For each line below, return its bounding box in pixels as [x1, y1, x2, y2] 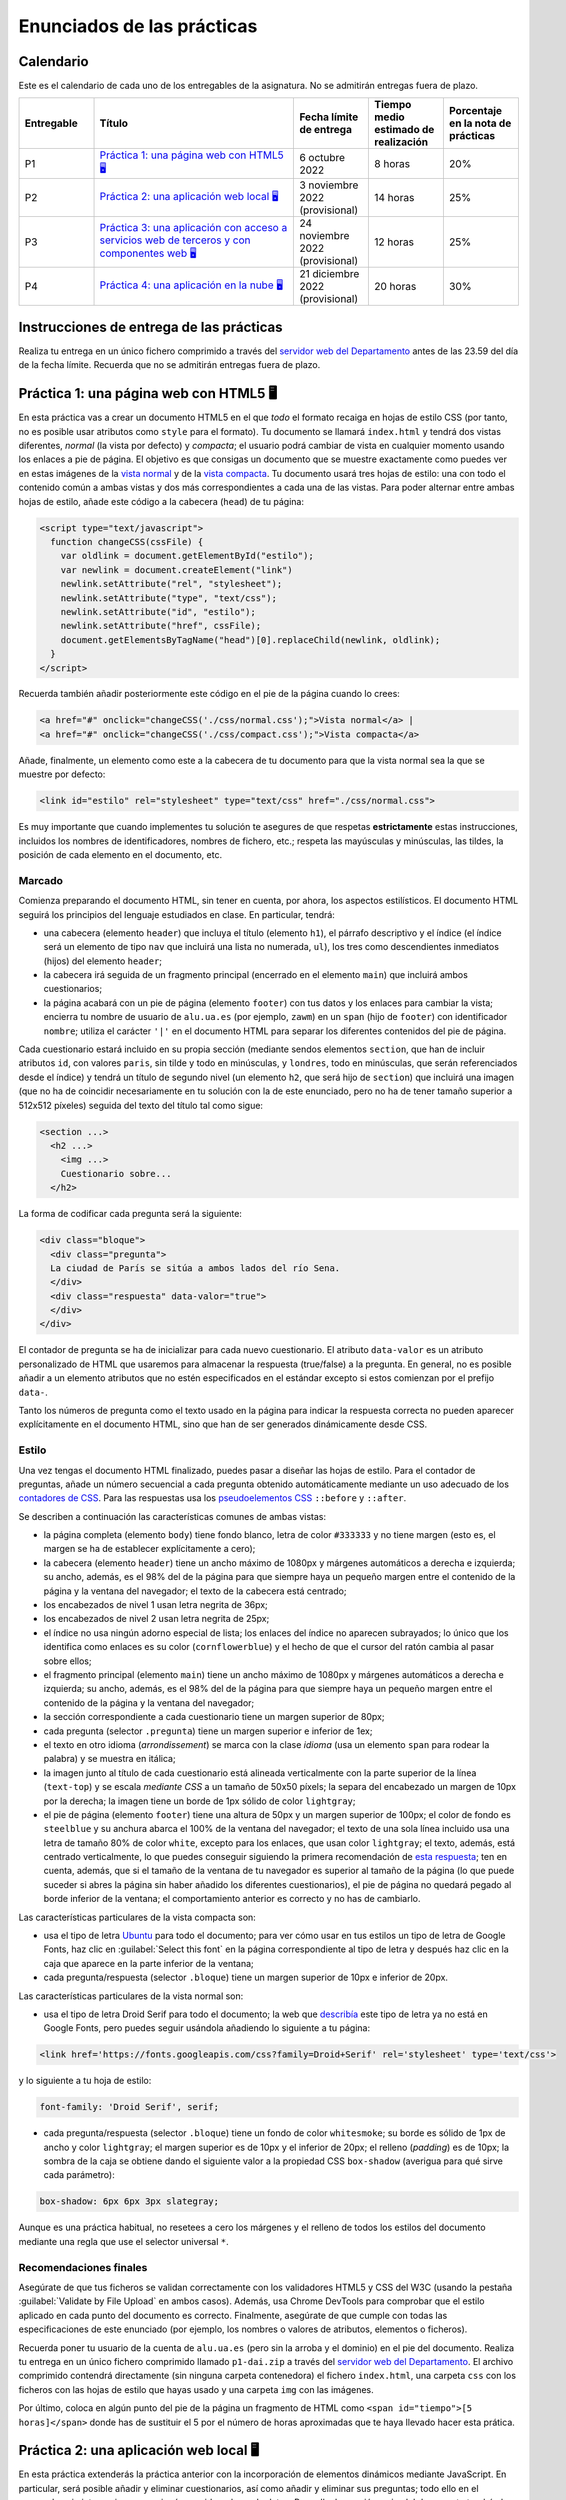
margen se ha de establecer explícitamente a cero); [43, 1543, 256, 1555]
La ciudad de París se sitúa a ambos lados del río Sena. [50, 1262, 341, 1274]
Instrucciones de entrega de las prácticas [18, 318, 283, 335]
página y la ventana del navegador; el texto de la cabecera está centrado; [43, 1585, 347, 1597]
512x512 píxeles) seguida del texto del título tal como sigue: [18, 1099, 264, 1111]
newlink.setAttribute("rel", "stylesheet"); [60, 578, 283, 590]
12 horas [374, 235, 415, 249]
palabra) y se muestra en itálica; [43, 1753, 176, 1765]
